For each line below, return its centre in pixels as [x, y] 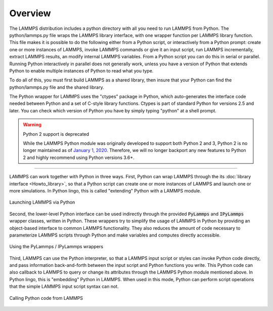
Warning [32, 125]
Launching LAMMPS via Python [42, 202]
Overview [30, 13]
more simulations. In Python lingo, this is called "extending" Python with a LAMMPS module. [105, 190]
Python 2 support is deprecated [56, 134]
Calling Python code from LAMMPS [46, 298]
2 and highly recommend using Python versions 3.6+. [79, 158]
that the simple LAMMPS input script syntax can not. [64, 287]
